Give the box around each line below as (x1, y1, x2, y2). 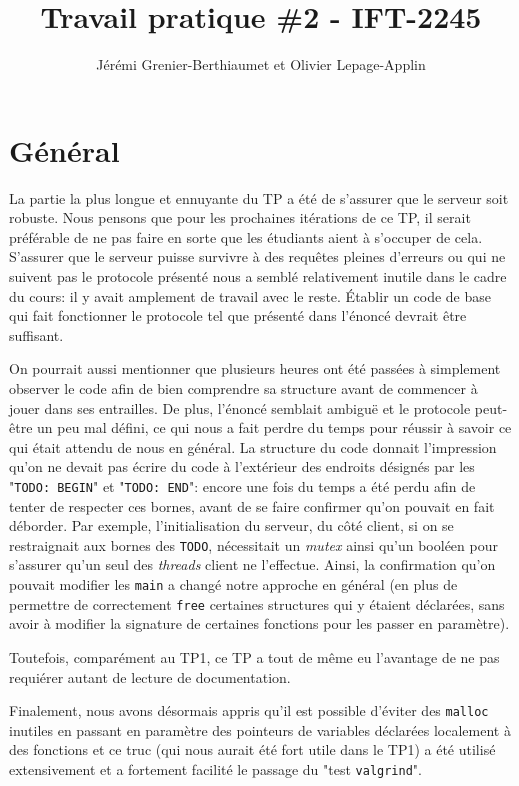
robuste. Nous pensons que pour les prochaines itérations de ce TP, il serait (9, 207, 471, 228)
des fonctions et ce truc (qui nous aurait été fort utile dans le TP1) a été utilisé (9, 739, 496, 760)
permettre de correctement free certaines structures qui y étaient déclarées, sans (9, 593, 505, 614)
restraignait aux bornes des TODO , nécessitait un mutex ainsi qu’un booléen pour (9, 534, 498, 555)
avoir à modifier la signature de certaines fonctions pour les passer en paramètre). (9, 613, 510, 634)
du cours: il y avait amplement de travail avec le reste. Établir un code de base (9, 285, 491, 306)
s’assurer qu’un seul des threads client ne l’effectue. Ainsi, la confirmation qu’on (9, 554, 496, 575)
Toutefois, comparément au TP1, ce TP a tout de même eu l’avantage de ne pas (9, 646, 500, 667)
